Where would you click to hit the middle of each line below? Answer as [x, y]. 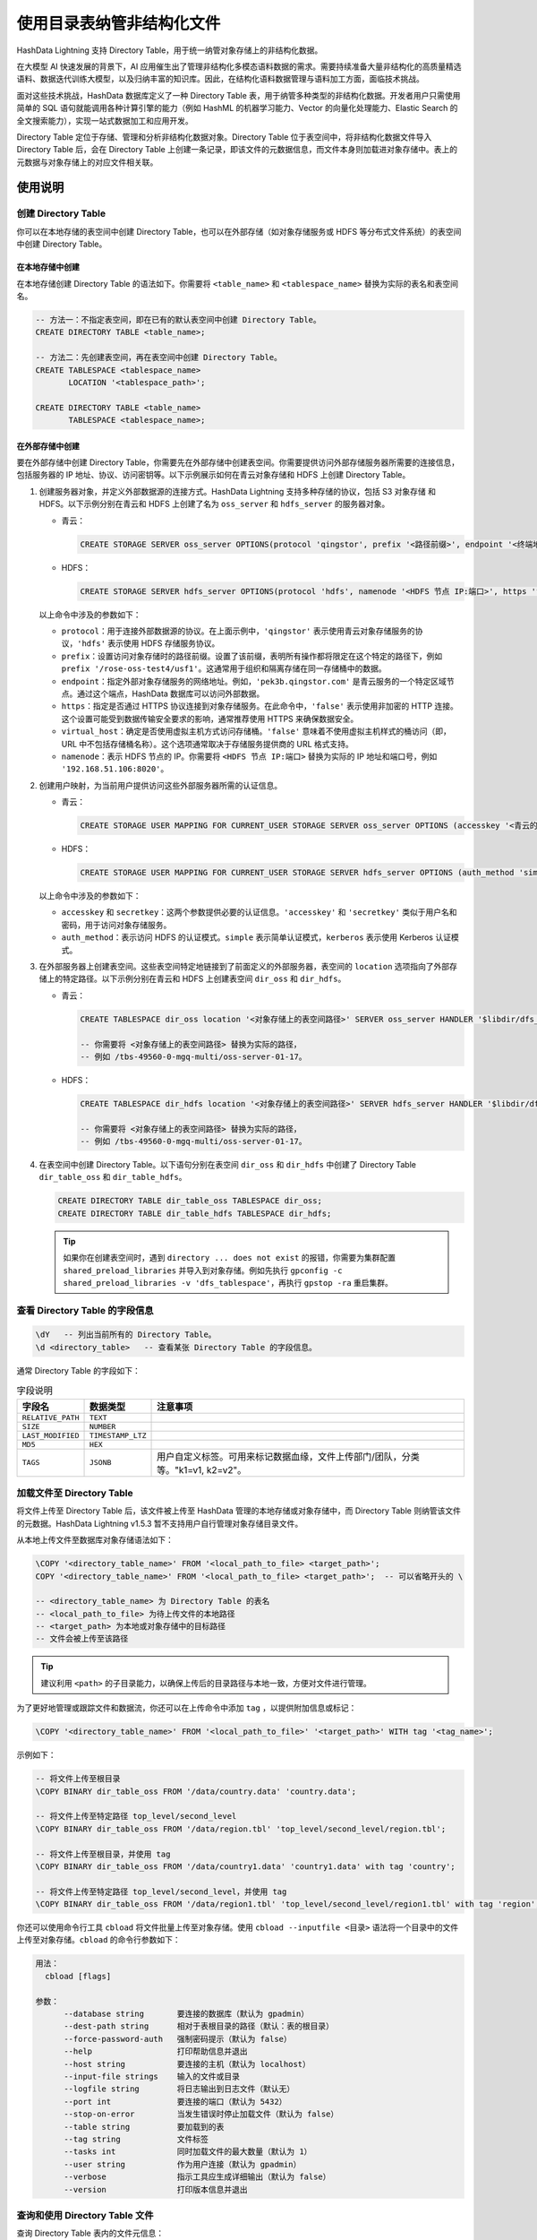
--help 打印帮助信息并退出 [156, 2051]
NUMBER [102, 1426]
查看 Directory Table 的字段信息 [85, 1310]
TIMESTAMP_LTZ [118, 1435]
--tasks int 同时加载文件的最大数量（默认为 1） [188, 2152]
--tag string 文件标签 [136, 2139]
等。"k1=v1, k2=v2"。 [202, 1469]
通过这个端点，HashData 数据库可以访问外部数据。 [170, 694]
